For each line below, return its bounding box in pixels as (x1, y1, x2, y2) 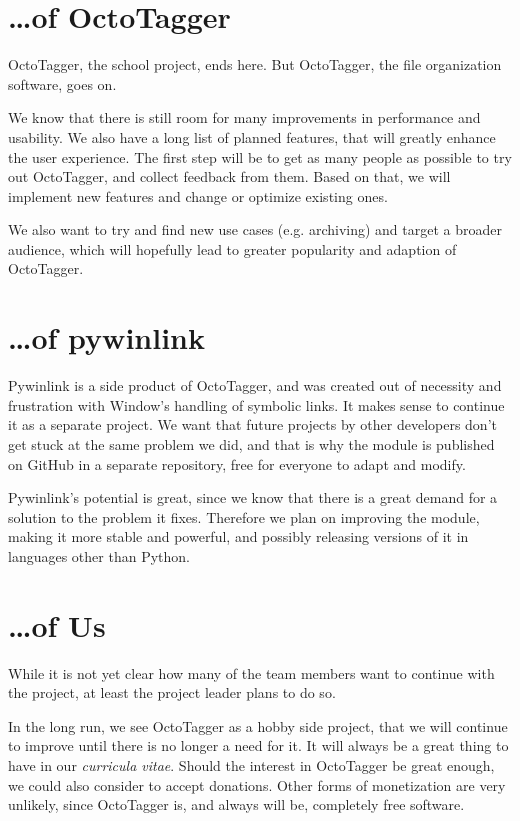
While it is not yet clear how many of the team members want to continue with (8, 662, 495, 683)
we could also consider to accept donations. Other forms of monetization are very (8, 774, 506, 795)
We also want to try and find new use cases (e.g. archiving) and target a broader (8, 219, 502, 240)
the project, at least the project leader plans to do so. (8, 682, 336, 703)
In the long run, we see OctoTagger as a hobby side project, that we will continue (8, 715, 508, 736)
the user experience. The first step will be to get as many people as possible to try (8, 146, 512, 167)
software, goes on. (8, 73, 117, 94)
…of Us (8, 604, 106, 645)
